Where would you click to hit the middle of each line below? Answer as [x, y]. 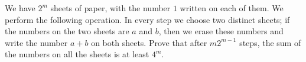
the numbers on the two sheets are [67, 31]
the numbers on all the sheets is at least [77, 54]
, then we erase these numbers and [221, 31]
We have [20, 8]
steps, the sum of [270, 42]
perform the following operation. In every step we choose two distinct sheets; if [147, 19]
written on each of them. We [232, 8]
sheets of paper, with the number [110, 8]
